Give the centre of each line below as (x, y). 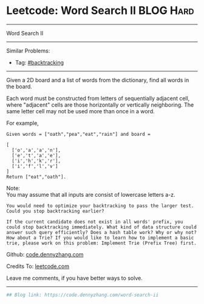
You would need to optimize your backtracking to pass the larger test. (100, 206)
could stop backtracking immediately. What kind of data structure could (102, 227)
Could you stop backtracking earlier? (55, 211)
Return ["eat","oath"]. (36, 177)
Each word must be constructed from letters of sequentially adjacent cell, (98, 98)
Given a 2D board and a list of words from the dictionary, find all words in (98, 80)
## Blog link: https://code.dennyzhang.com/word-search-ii (83, 295)
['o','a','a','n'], (36, 150)
